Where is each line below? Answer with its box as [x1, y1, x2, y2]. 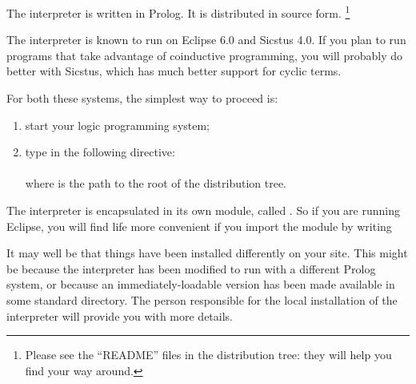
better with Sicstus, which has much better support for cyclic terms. [6, 63, 342, 79]
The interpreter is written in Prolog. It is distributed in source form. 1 [6, 2, 350, 21]
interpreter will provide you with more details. [6, 307, 234, 324]
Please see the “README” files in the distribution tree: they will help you [25, 346, 392, 363]
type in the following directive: [25, 143, 175, 160]
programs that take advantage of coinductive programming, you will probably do [6, 46, 402, 63]
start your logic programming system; [25, 116, 210, 133]
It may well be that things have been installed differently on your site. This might [6, 245, 408, 261]
